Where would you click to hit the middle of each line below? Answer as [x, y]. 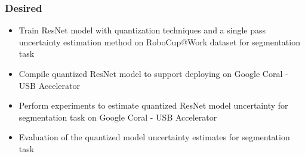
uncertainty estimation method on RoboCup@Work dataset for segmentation [159, 41]
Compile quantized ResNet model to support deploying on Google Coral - [153, 73]
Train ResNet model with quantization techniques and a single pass [142, 30]
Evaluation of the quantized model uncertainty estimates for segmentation [154, 137]
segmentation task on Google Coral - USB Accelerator [118, 117]
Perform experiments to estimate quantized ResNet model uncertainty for [153, 105]
